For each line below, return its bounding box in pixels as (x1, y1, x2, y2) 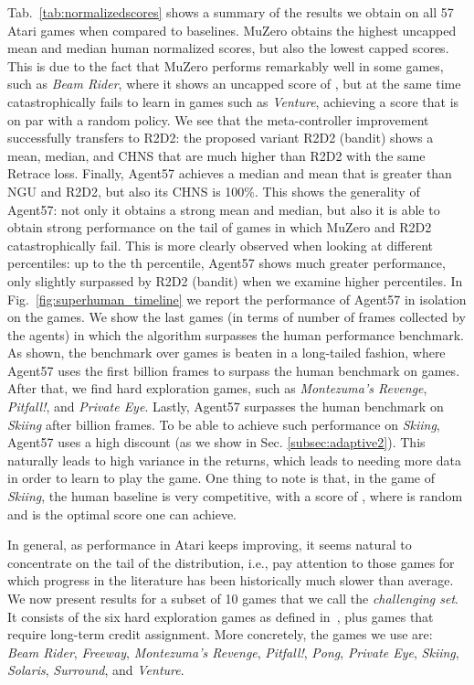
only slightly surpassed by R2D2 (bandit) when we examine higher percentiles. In (7, 271, 463, 290)
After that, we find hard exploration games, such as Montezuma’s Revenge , (7, 379, 427, 398)
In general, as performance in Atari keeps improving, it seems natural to (7, 535, 412, 554)
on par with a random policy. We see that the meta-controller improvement (7, 110, 429, 129)
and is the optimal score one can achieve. (7, 504, 237, 523)
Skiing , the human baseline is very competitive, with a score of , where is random (7, 487, 463, 506)
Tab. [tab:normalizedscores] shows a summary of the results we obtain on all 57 (7, 3, 454, 21)
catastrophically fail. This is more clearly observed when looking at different (7, 235, 434, 254)
